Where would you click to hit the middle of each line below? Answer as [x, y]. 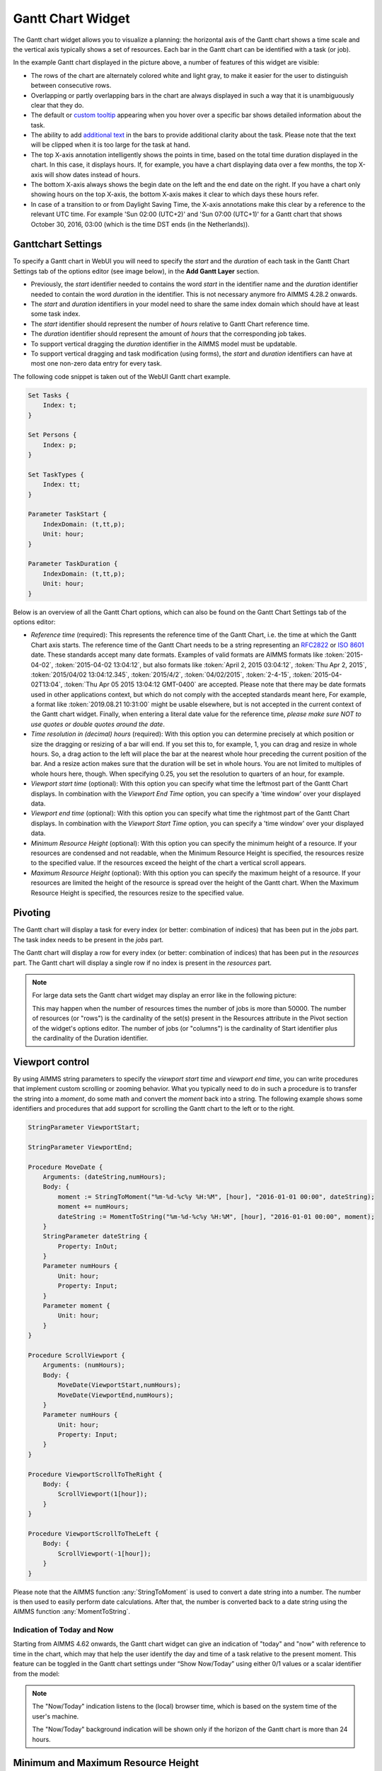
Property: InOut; [88, 1246]
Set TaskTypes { [56, 474]
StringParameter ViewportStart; [84, 1127]
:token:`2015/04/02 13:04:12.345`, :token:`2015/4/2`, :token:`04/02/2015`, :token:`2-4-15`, [161, 674]
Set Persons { [52, 435]
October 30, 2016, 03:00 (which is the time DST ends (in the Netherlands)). [140, 224]
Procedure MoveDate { [65, 1167]
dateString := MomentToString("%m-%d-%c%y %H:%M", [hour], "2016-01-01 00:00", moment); [216, 1216]
